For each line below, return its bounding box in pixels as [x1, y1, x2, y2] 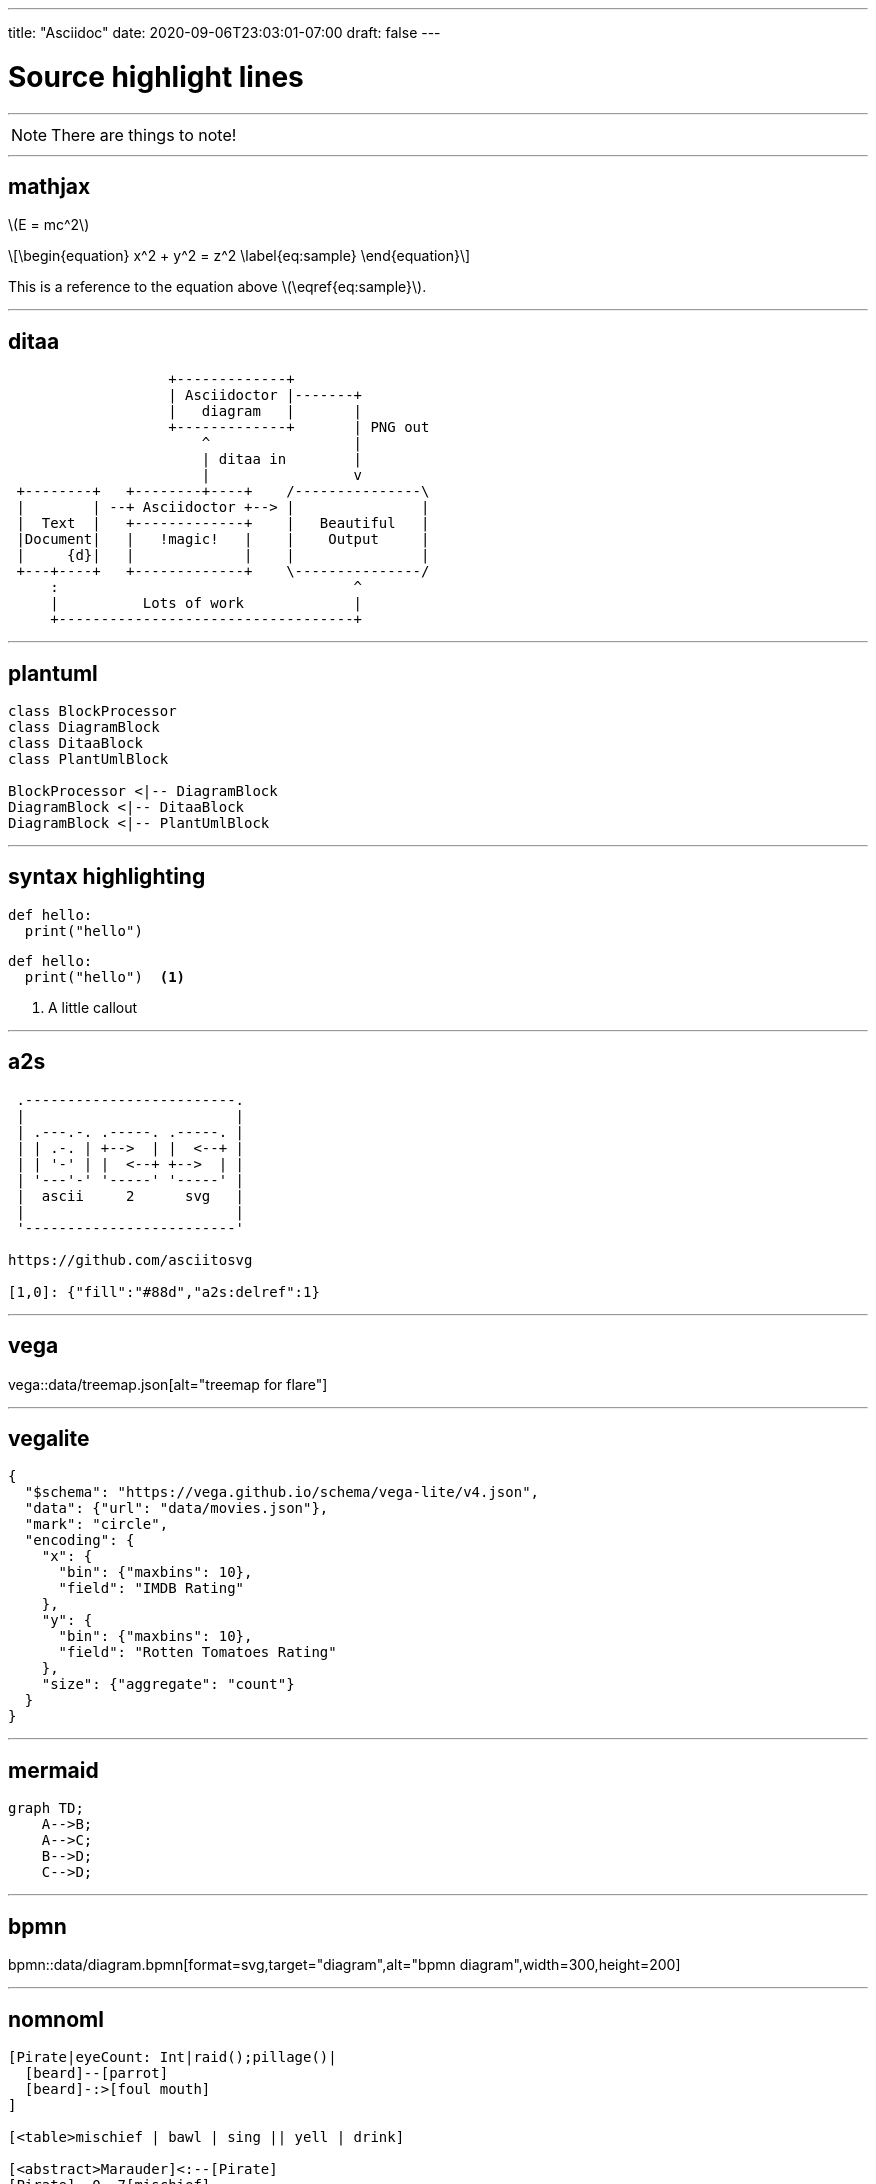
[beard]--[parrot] [24, 2064, 169, 2081]
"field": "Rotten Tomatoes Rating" [58, 1644, 337, 1661]
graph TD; [8, 1800, 84, 1817]
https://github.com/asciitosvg [8, 1251, 253, 1268]
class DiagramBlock [8, 719, 160, 736]
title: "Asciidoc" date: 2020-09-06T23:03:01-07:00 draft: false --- [8, 24, 441, 41]
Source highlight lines [8, 59, 304, 94]
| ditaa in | [201, 451, 363, 468]
